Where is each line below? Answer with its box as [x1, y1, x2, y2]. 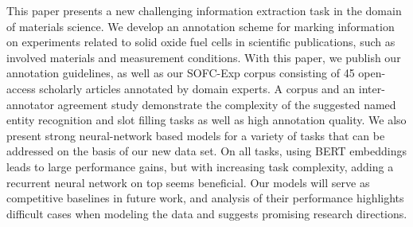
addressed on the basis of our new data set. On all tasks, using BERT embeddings [6, 143, 407, 159]
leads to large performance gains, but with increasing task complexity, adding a [6, 158, 394, 174]
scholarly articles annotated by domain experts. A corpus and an [39, 80, 356, 96]
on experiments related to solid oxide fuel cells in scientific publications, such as [6, 33, 395, 50]
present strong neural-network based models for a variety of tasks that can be [6, 127, 385, 143]
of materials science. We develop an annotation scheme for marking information [6, 18, 395, 34]
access [6, 80, 36, 96]
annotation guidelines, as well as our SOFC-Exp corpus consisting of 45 [6, 65, 355, 81]
